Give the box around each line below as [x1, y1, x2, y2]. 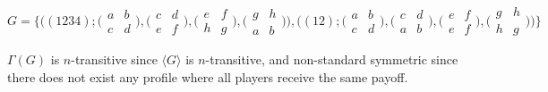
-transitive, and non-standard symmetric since [205, 50, 458, 69]
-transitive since [71, 50, 158, 69]
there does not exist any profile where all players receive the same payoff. [7, 67, 408, 86]
